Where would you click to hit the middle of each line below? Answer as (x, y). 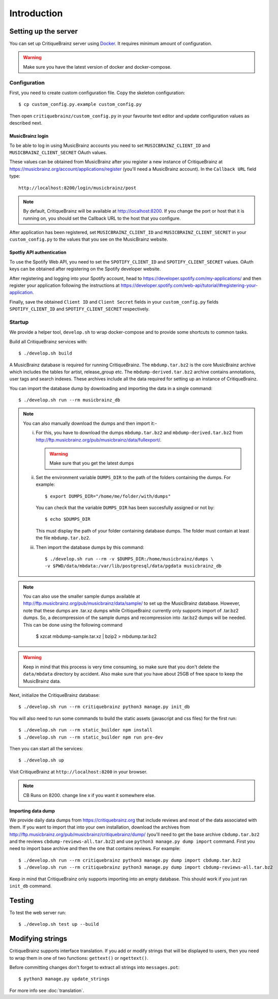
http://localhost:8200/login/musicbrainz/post (78, 188)
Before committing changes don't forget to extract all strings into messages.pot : (95, 967)
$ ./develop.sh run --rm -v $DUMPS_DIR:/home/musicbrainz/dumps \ (129, 559)
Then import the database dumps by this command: (90, 547)
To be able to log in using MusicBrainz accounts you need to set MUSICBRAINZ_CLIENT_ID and (110, 145)
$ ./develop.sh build (45, 353)
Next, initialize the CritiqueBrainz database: (55, 695)
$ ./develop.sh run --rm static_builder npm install (85, 730)
